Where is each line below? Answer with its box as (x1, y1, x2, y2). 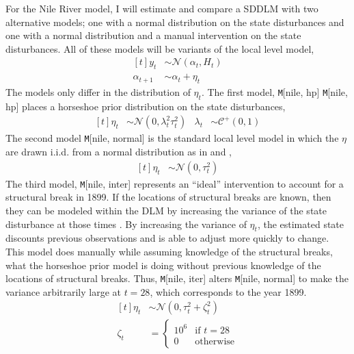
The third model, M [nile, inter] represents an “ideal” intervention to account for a (5, 176, 344, 190)
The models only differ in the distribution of (5, 85, 191, 99)
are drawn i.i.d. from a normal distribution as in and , (5, 144, 232, 159)
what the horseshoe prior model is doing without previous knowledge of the (5, 257, 321, 272)
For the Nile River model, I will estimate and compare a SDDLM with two (5, 1, 318, 15)
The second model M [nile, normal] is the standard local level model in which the (5, 131, 339, 145)
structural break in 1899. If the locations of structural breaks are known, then (5, 190, 331, 204)
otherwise (195, 336, 235, 346)
